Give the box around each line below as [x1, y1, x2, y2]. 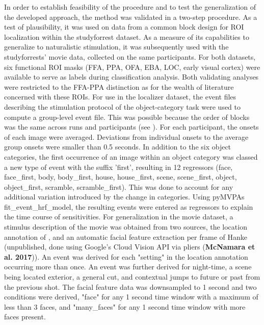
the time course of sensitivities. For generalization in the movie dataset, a [4, 211, 233, 222]
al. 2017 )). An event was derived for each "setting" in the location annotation [4, 251, 248, 262]
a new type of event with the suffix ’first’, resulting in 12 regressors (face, [4, 161, 233, 172]
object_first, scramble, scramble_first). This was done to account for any [4, 181, 233, 192]
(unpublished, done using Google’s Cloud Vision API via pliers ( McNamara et [4, 241, 255, 252]
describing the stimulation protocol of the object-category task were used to [4, 101, 241, 112]
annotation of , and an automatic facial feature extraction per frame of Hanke [4, 231, 247, 242]
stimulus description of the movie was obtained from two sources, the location [4, 221, 247, 232]
